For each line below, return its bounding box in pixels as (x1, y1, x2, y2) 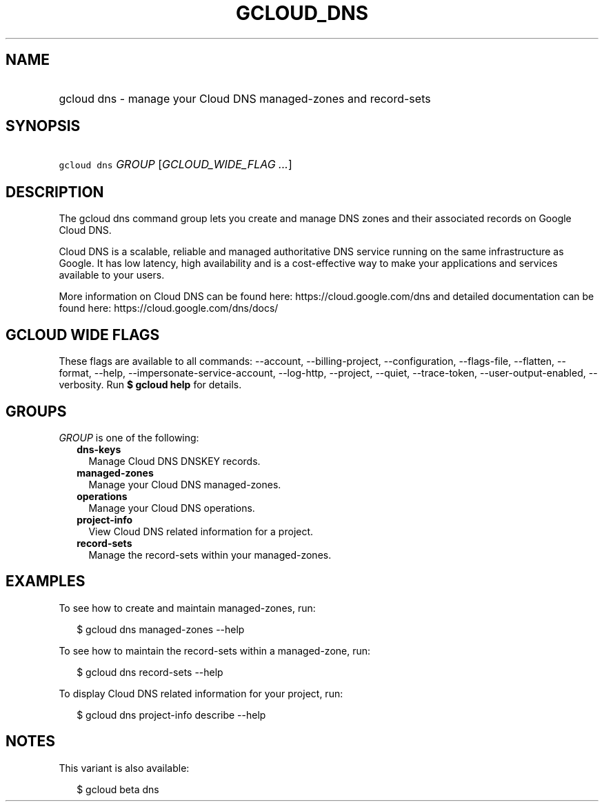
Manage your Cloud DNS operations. (88, 501, 255, 514)
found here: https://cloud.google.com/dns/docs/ (59, 302, 279, 315)
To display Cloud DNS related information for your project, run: (59, 687, 343, 699)
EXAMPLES (6, 572, 85, 590)
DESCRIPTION (6, 183, 104, 201)
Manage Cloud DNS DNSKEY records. (88, 455, 261, 467)
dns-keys (77, 443, 121, 455)
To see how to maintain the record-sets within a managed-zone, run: (59, 644, 371, 657)
